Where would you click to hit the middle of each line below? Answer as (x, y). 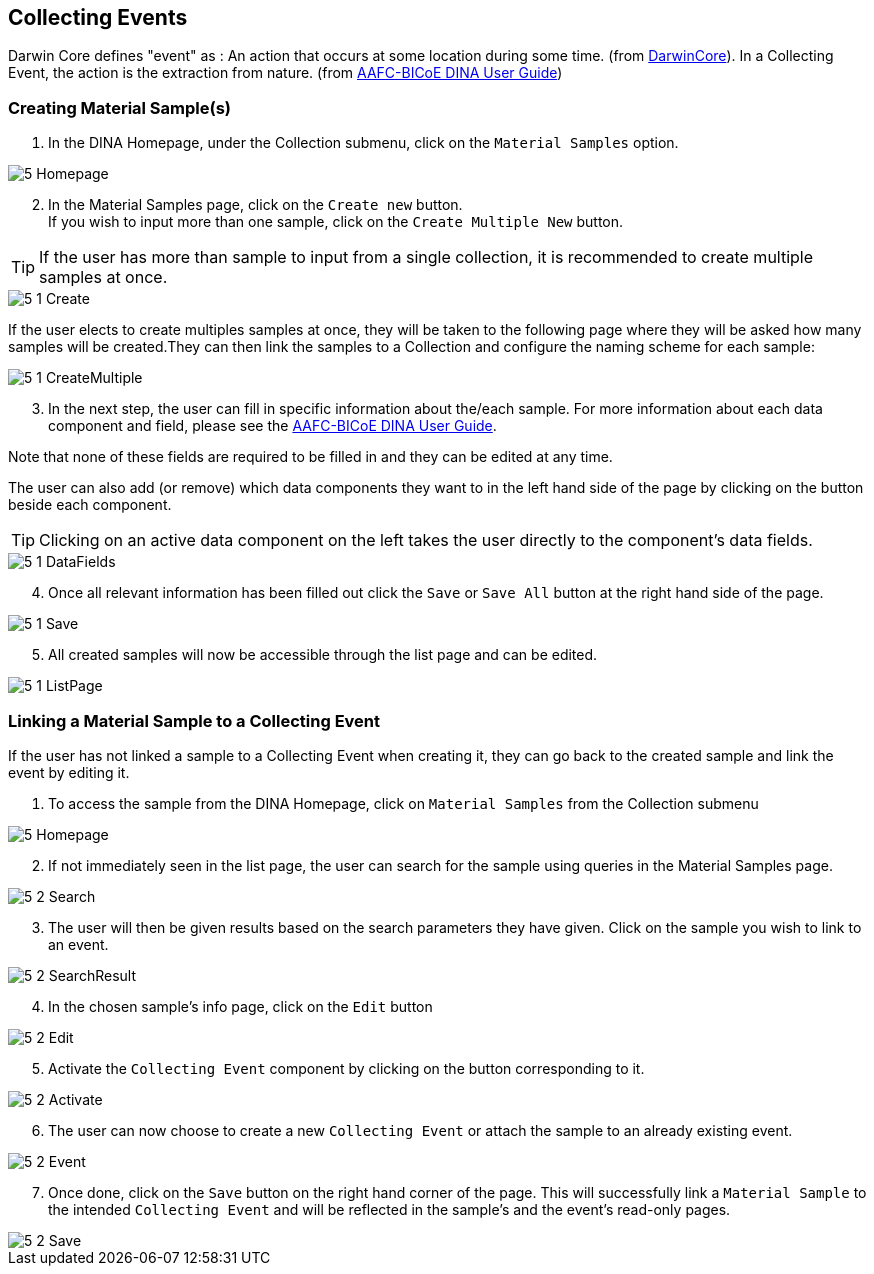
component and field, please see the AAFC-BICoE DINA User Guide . (272, 426)
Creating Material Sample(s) (120, 107)
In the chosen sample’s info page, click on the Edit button (240, 1006)
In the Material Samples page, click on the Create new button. (255, 205)
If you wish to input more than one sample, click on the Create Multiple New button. (336, 222)
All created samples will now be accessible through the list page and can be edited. (323, 655)
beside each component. (90, 505)
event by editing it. (69, 772)
